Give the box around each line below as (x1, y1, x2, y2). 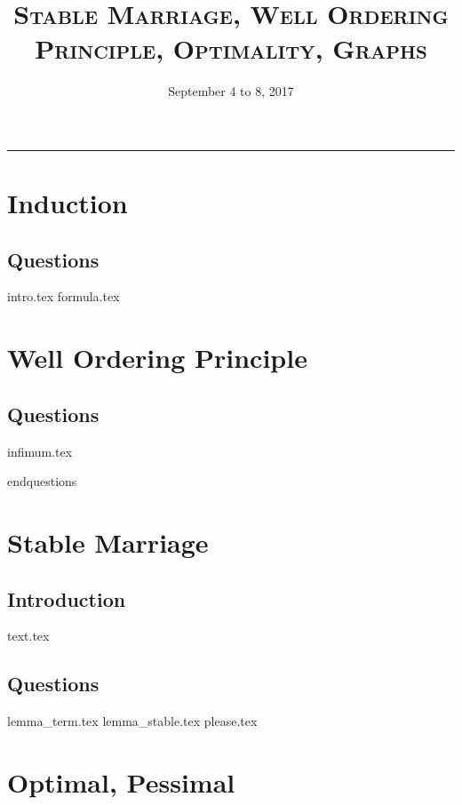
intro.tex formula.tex (7, 287, 120, 306)
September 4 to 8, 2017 (168, 82, 294, 100)
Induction (7, 185, 128, 221)
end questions (7, 472, 77, 490)
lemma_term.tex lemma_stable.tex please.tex (7, 712, 258, 730)
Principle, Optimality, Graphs (35, 30, 427, 67)
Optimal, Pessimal (7, 764, 235, 800)
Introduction (7, 585, 126, 612)
